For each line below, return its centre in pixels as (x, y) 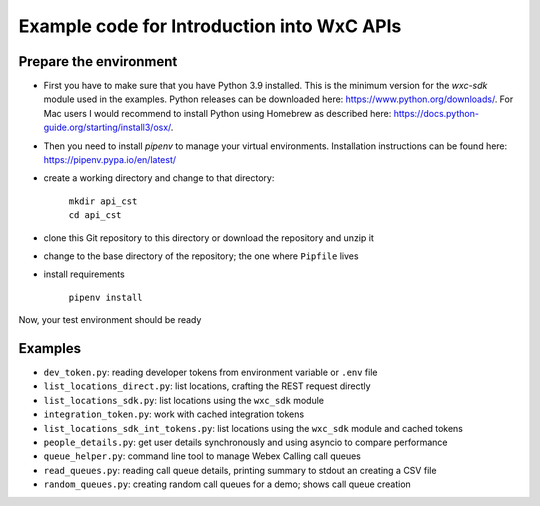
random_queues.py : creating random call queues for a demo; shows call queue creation (227, 484)
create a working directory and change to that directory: (159, 178)
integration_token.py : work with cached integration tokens (174, 414)
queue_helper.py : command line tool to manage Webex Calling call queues (202, 456)
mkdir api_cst (103, 201)
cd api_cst (95, 215)
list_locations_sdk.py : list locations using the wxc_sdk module (184, 400)
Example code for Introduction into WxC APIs (210, 26)
